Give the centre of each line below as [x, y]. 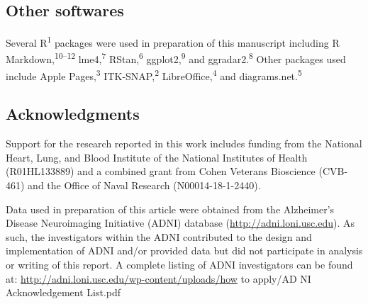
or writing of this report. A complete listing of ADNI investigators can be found [179, 264]
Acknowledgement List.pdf [63, 292]
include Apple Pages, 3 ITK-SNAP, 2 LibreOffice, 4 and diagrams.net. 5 [154, 74]
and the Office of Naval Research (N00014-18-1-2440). [144, 185]
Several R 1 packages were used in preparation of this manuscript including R [173, 41]
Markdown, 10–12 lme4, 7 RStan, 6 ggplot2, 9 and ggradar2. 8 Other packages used [176, 58]
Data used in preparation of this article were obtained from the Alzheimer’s [170, 209]
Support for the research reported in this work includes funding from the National [184, 143]
